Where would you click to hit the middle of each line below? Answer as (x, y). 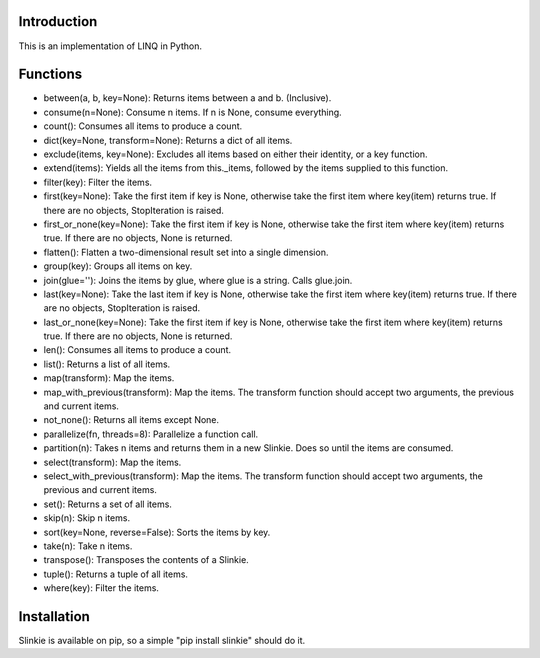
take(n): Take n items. (88, 546)
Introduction (58, 21)
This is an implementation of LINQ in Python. (110, 46)
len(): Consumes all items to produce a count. (137, 350)
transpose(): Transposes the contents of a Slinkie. (146, 560)
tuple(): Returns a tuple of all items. (116, 574)
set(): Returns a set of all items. (107, 504)
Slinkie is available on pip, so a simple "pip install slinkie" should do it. (162, 640)
